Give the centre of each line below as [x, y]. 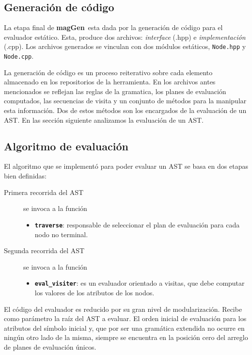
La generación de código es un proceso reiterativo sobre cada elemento [108, 72]
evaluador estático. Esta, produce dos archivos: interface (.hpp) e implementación [125, 37]
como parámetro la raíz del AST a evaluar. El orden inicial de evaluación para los [125, 318]
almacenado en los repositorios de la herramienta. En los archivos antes [110, 82]
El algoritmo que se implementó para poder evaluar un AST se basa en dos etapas [126, 166]
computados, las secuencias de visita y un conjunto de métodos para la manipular [125, 101]
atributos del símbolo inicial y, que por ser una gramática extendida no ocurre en [124, 328]
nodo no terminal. [61, 234]
